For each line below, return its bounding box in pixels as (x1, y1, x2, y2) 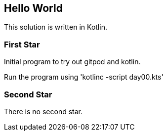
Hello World (4, 2, 63, 14)
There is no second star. (4, 107, 83, 116)
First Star (4, 39, 40, 49)
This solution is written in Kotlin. (4, 23, 107, 32)
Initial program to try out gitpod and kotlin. (4, 57, 141, 66)
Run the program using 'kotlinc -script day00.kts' (4, 73, 164, 82)
